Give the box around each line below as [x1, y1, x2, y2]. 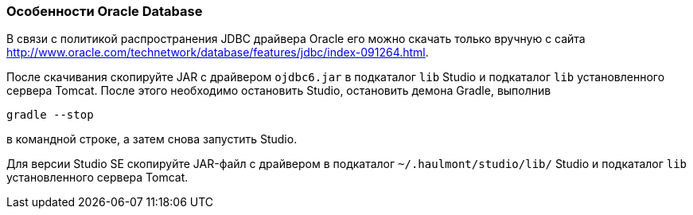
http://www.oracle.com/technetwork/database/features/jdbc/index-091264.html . [6, 45, 429, 60]
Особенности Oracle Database [6, 3, 203, 19]
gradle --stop [6, 108, 94, 122]
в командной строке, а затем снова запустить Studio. [6, 132, 298, 147]
